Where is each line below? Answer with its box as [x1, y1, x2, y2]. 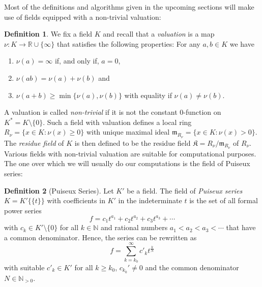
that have [226, 222, 256, 233]
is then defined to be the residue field [74, 137, 191, 148]
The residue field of [4, 137, 64, 148]
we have [229, 38, 254, 49]
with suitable [4, 262, 45, 272]
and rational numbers [100, 222, 168, 233]
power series [4, 205, 42, 215]
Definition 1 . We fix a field [4, 28, 93, 39]
